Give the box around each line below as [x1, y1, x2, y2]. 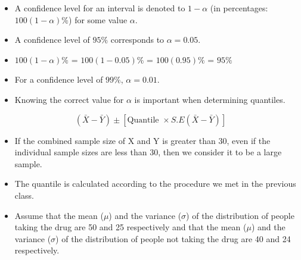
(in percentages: [210, 2, 268, 14]
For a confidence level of [14, 73, 103, 86]
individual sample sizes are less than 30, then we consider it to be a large [14, 146, 282, 158]
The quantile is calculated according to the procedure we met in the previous [14, 177, 296, 190]
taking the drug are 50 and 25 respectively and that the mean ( [14, 221, 247, 233]
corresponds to [110, 33, 165, 46]
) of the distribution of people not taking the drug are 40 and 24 [55, 232, 291, 245]
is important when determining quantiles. [134, 93, 286, 105]
